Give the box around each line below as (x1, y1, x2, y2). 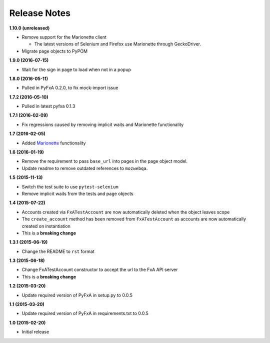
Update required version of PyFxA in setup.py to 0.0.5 (21, 292, 132, 298)
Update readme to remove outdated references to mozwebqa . (21, 165, 148, 171)
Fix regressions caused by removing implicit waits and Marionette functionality (21, 121, 184, 127)
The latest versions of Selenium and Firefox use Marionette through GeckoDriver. (34, 41, 201, 47)
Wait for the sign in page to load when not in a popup (21, 66, 131, 72)
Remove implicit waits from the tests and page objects (21, 190, 133, 196)
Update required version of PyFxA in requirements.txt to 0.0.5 (21, 310, 148, 316)
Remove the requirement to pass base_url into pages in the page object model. (21, 158, 188, 164)
